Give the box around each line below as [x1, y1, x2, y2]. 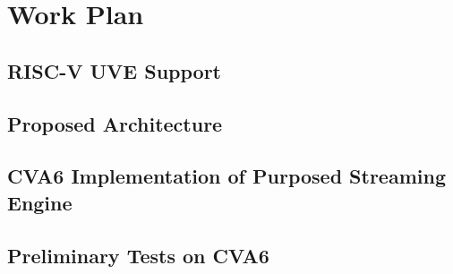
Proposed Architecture [7, 109, 223, 137]
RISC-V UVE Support [7, 56, 221, 84]
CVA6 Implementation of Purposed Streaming [7, 162, 446, 190]
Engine [7, 188, 73, 216]
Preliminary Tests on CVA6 [7, 241, 269, 269]
